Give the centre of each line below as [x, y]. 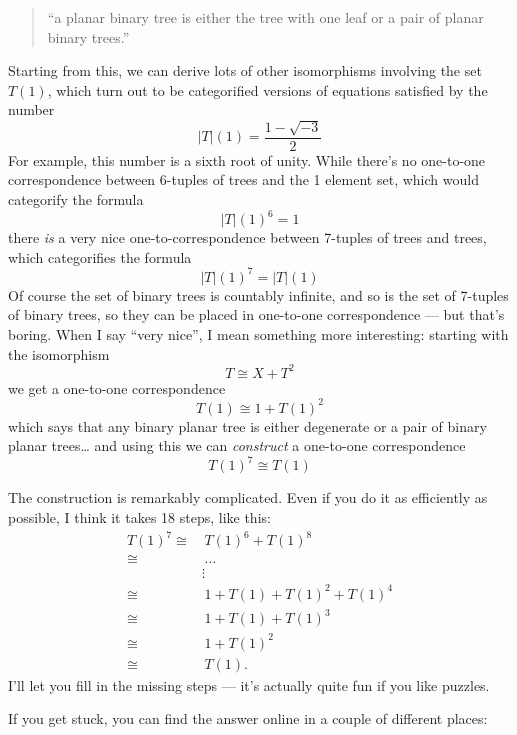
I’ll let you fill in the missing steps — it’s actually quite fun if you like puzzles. [249, 684]
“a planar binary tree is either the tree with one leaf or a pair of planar [265, 17]
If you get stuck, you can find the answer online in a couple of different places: [248, 718]
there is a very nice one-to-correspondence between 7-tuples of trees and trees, [247, 237]
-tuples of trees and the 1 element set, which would [322, 179]
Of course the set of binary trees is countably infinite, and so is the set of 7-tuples [258, 294]
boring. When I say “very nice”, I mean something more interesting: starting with [258, 333]
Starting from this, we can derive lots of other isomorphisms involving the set [245, 70]
